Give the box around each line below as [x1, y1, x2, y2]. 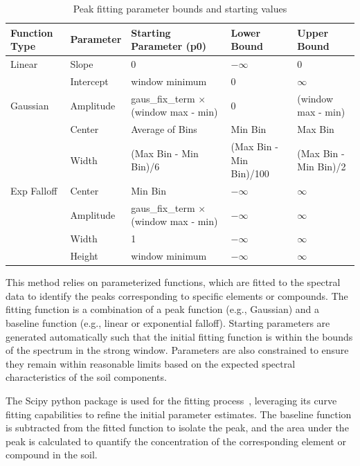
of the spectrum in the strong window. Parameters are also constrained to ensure [6, 343, 349, 357]
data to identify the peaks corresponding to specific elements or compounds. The [6, 288, 348, 303]
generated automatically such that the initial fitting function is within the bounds [6, 329, 353, 343]
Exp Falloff [10, 183, 57, 198]
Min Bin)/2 [297, 159, 346, 174]
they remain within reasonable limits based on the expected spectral [6, 356, 296, 370]
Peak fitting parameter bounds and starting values [73, 1, 287, 15]
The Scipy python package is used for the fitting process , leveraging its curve [6, 393, 337, 407]
